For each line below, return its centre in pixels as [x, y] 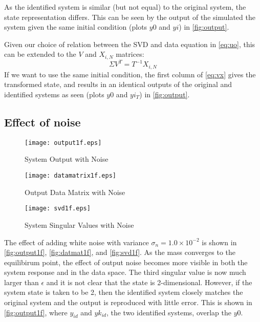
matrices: [130, 54]
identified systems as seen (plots [54, 94]
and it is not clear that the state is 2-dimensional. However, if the [149, 282]
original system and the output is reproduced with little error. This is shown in [128, 302]
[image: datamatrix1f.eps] [70, 176]
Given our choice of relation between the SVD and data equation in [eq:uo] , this [130, 44]
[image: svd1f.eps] [58, 209]
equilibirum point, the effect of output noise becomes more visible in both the [126, 262]
